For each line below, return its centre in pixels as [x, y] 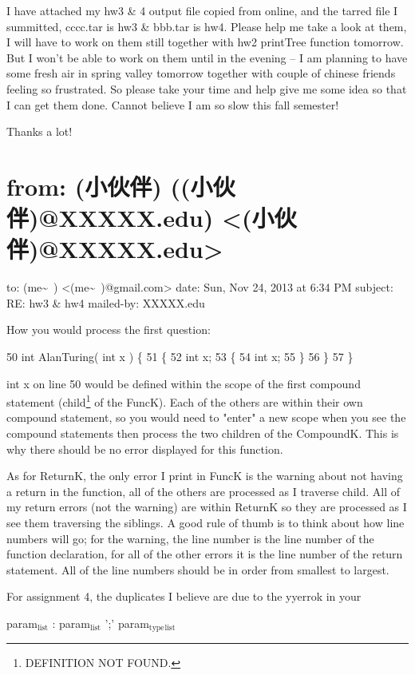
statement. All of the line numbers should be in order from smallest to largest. [198, 569]
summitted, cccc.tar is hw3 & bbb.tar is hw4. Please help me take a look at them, [207, 26]
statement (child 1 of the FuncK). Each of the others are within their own [185, 401]
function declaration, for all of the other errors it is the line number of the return [205, 554]
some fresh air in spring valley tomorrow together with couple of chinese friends [201, 73]
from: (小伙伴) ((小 [110, 186]
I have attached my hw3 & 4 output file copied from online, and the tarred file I [202, 10]
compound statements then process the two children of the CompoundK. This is [203, 433]
